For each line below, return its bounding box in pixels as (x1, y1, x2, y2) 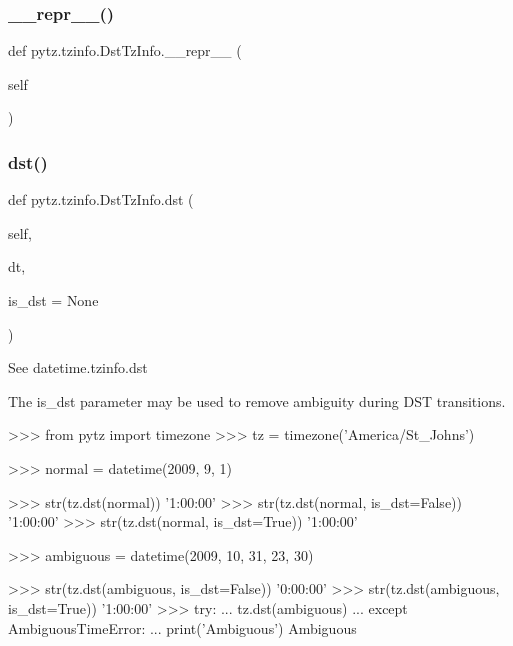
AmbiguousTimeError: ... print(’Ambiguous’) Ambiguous (8, 617, 357, 638)
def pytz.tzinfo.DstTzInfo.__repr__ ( (8, 40, 242, 61)
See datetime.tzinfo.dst (8, 357, 148, 378)
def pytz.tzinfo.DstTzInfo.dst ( (8, 189, 194, 210)
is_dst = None (8, 290, 99, 310)
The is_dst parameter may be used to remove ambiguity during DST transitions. (8, 390, 506, 411)
